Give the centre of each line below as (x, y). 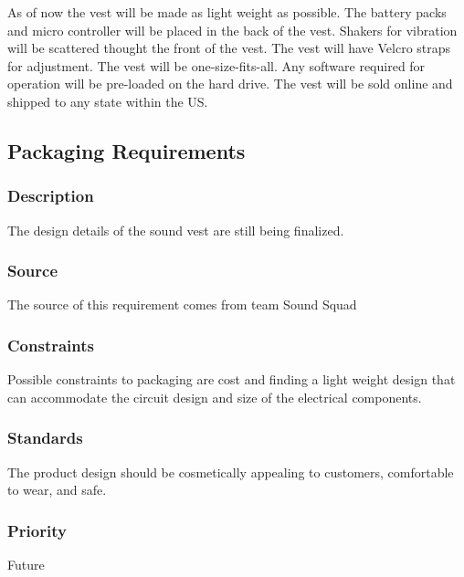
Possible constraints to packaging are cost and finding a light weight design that (232, 379)
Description (51, 196)
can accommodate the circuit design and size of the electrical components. (215, 397)
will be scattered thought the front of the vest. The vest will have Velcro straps (229, 48)
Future (26, 564)
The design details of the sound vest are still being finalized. (176, 230)
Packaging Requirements (127, 150)
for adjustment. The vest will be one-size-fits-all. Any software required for (216, 65)
